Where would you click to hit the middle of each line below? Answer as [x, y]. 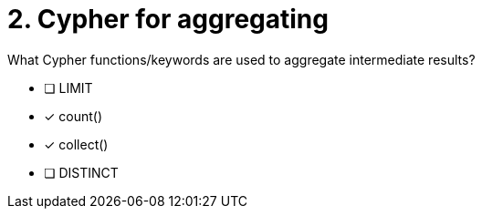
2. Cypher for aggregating [168, 19]
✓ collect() [76, 144]
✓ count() [73, 116]
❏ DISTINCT [81, 172]
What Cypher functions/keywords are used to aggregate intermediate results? [241, 59]
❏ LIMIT [68, 87]
